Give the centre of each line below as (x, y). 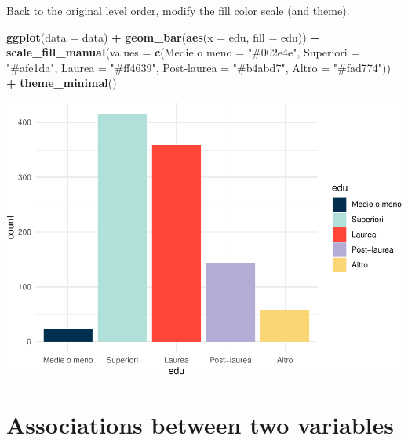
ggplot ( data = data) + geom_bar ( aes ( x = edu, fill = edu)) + (163, 36)
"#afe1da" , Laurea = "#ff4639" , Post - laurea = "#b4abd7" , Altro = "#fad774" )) (199, 67)
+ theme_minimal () (62, 83)
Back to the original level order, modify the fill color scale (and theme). (178, 10)
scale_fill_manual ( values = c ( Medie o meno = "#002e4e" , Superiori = (183, 52)
